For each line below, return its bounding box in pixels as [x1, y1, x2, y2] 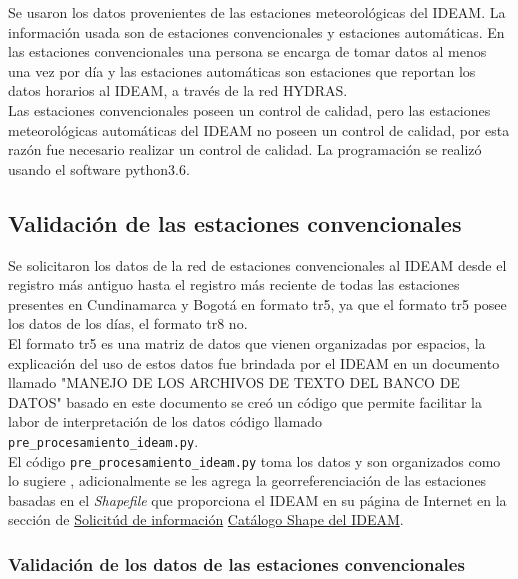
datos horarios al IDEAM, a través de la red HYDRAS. [8, 80, 348, 101]
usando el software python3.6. [8, 158, 190, 179]
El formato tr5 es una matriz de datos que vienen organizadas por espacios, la [8, 332, 486, 353]
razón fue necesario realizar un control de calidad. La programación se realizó [8, 139, 482, 160]
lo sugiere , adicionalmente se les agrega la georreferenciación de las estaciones [8, 470, 487, 491]
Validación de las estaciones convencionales [8, 207, 462, 238]
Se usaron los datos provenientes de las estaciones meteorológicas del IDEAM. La [8, 2, 506, 22]
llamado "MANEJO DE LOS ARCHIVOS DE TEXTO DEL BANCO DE [8, 372, 460, 393]
